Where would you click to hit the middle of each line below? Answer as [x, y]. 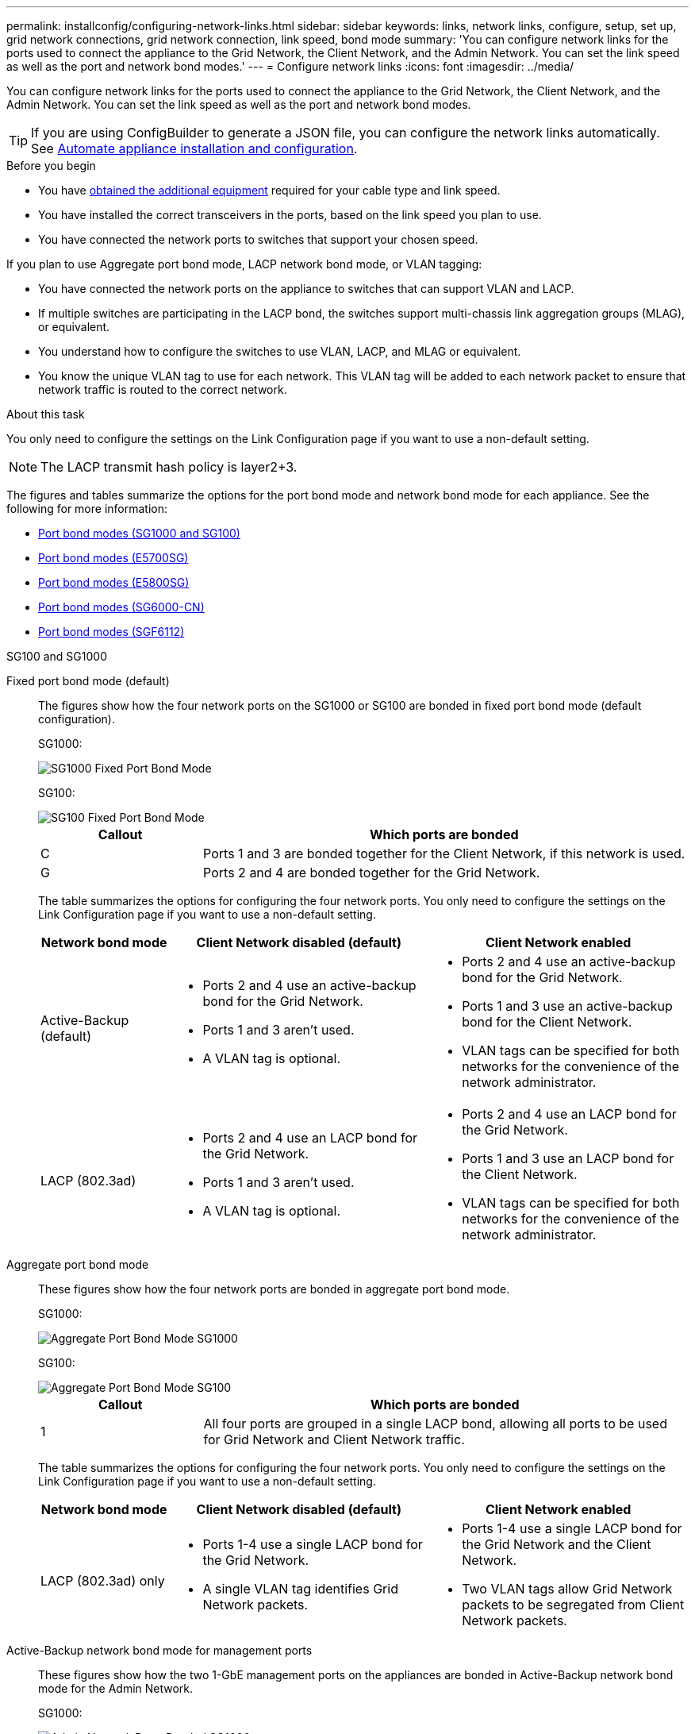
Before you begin [51, 166]
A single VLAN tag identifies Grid [300, 1589]
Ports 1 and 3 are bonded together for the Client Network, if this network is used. [444, 854]
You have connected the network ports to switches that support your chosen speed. [258, 239]
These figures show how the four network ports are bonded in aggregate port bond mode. [274, 1289]
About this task [46, 414]
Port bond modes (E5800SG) [114, 582]
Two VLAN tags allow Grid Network [567, 1589]
